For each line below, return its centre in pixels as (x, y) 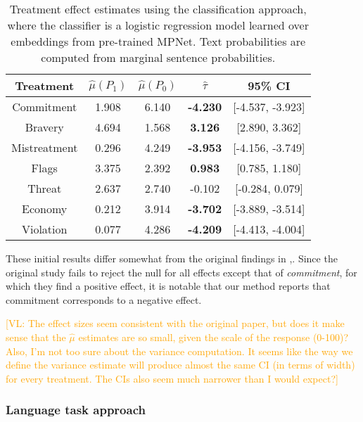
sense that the (36, 337)
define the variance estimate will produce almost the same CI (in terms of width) (180, 365)
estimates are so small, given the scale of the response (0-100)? (214, 337)
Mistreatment (45, 147)
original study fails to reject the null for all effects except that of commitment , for (181, 272)
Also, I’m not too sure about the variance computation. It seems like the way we (179, 351)
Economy (45, 209)
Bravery (44, 127)
